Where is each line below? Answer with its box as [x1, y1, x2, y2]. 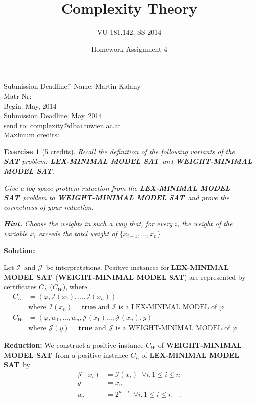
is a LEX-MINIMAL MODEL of [118, 303, 217, 311]
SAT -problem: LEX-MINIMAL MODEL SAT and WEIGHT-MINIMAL [4, 156, 252, 166]
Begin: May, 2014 [4, 100, 57, 111]
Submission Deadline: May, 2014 [4, 110, 102, 121]
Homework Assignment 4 [91, 43, 168, 54]
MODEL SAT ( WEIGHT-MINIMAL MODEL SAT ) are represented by [4, 271, 246, 282]
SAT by [4, 359, 30, 370]
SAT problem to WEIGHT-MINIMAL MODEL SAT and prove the [4, 192, 230, 202]
